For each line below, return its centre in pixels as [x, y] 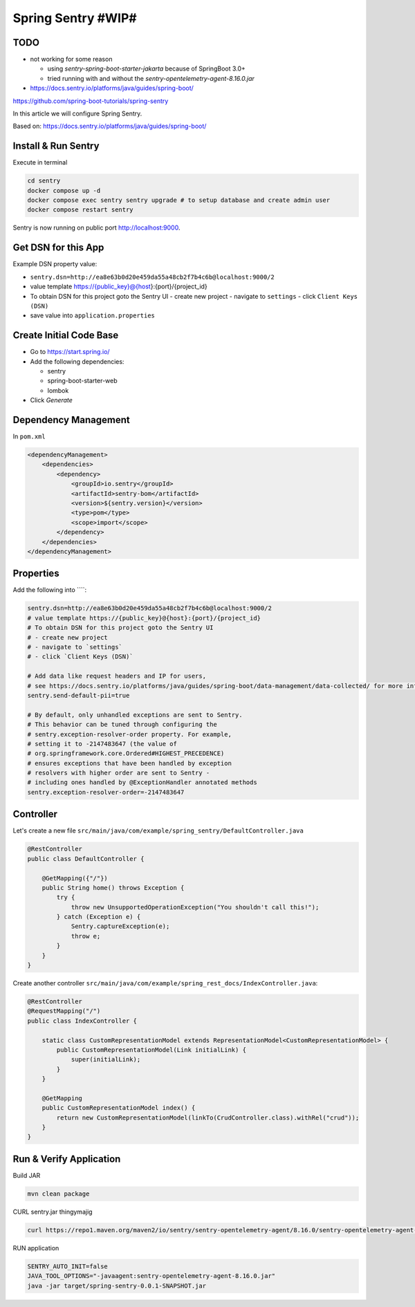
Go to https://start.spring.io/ [70, 352]
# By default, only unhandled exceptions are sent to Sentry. [135, 715]
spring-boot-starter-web [82, 381]
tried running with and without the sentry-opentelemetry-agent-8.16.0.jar [151, 78]
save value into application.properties [93, 315]
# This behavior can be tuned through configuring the [122, 725]
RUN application [36, 1248]
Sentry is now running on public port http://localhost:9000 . [96, 228]
